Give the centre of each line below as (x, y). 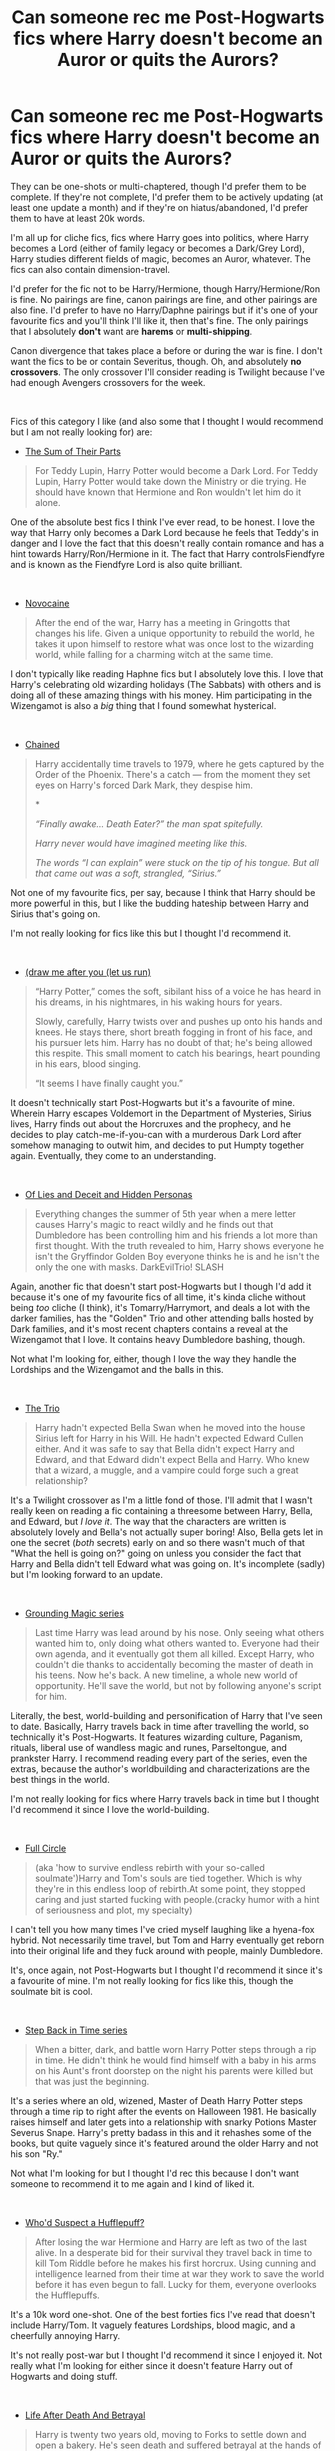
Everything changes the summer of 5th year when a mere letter (165, 1213)
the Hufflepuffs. (67, 2295)
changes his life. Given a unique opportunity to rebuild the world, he (174, 633)
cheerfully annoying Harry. (65, 2335)
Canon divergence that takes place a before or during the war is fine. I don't (166, 350)
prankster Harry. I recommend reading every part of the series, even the (159, 1758)
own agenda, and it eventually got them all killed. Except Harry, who (174, 1653)
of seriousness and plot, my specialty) (113, 1910)
